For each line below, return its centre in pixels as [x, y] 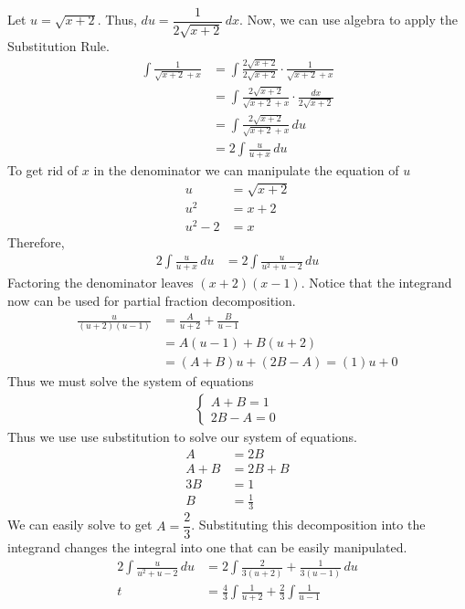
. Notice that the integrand [376, 283]
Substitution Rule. [58, 46]
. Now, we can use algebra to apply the [349, 20]
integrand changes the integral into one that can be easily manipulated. [207, 547]
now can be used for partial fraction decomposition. [152, 300]
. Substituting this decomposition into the [308, 525]
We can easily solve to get [80, 525]
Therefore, [36, 241]
